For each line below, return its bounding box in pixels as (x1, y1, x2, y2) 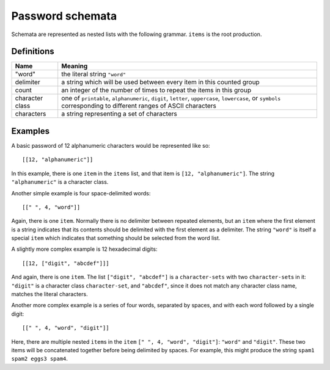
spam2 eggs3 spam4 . (11, 355, 68, 363)
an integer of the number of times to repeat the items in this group (61, 86, 252, 95)
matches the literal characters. (11, 291, 88, 298)
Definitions (11, 46, 54, 57)
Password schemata (11, 9, 117, 23)
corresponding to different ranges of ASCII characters (61, 101, 217, 110)
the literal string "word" (61, 70, 127, 79)
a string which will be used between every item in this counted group (61, 78, 260, 87)
